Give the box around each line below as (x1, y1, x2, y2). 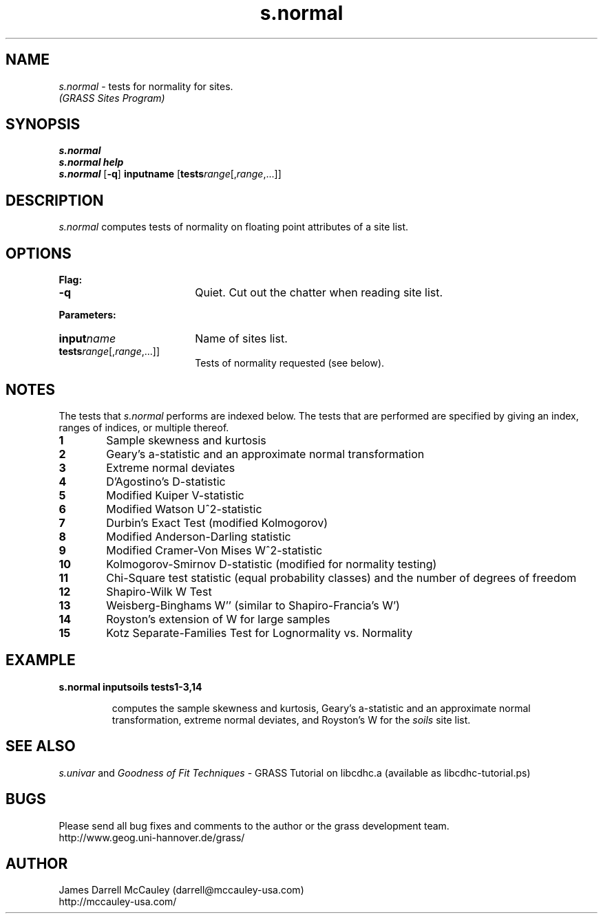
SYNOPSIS (6, 116, 81, 133)
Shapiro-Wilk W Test (106, 584, 212, 598)
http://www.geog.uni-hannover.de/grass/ (59, 831, 245, 843)
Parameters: (59, 309, 116, 321)
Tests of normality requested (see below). (195, 357, 385, 369)
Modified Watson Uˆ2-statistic (106, 501, 262, 516)
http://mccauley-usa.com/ (59, 896, 177, 908)
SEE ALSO (6, 737, 76, 755)
